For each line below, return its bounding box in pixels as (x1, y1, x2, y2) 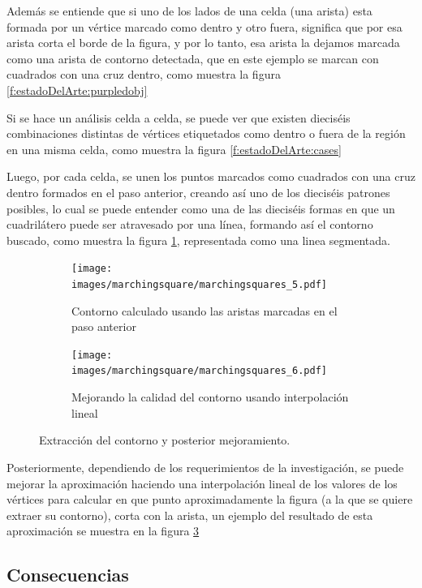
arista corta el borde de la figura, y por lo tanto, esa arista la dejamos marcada (6, 34, 400, 51)
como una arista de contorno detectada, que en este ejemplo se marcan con (6, 49, 379, 67)
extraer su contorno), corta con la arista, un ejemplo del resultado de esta (6, 506, 373, 523)
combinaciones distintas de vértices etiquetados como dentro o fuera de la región (6, 125, 406, 142)
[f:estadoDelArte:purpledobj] (6, 81, 148, 98)
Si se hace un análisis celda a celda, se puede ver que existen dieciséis (6, 109, 351, 126)
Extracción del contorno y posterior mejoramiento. (39, 431, 291, 449)
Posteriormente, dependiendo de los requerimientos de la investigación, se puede (6, 458, 404, 475)
